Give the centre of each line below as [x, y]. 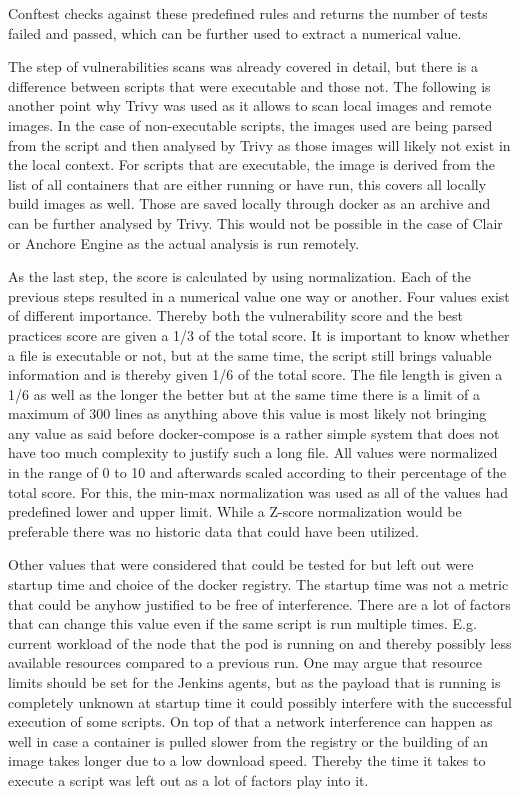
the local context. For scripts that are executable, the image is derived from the [252, 164]
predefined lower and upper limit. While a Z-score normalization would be [235, 511]
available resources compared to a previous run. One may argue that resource [245, 662]
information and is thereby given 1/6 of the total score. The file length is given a [255, 374]
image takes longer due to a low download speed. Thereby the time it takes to [247, 760]
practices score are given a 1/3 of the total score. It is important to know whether [259, 334]
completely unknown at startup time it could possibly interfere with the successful [260, 701]
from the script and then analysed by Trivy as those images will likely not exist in [259, 144]
